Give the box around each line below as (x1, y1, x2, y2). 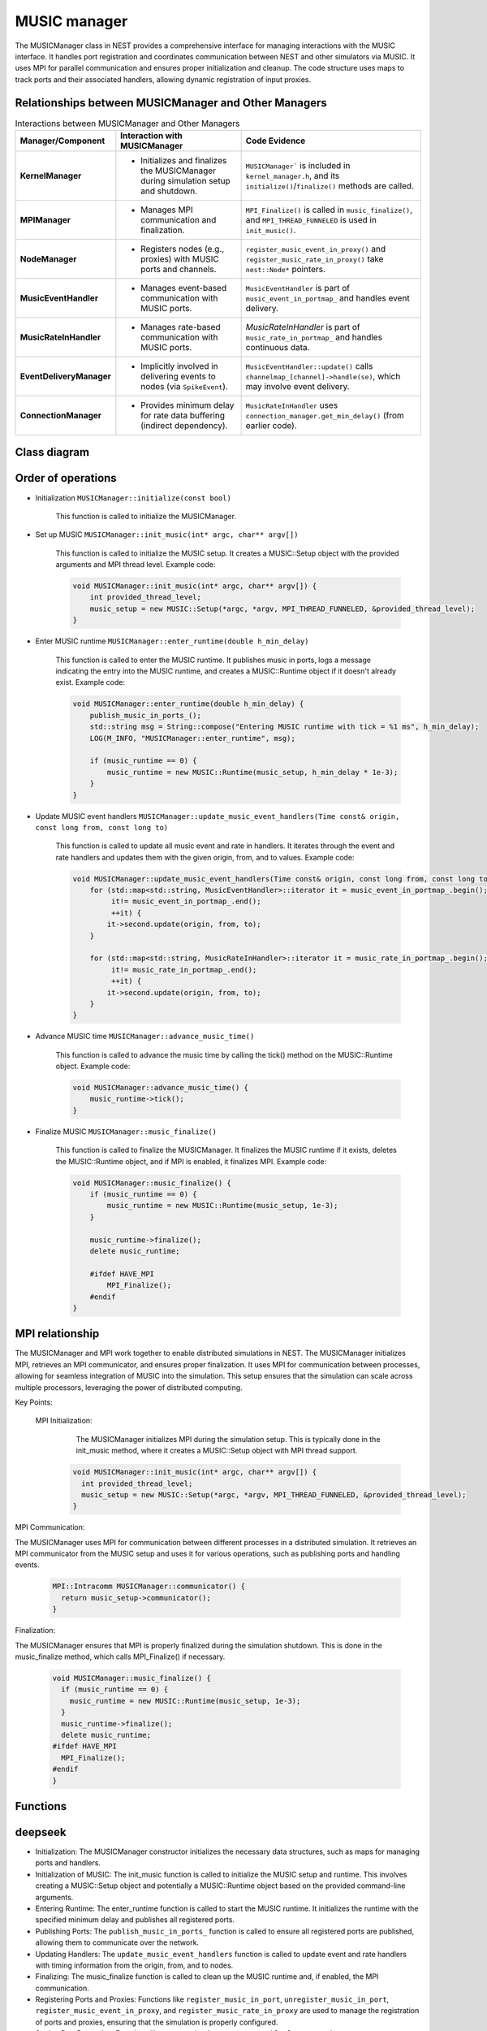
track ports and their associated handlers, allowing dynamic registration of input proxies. (15, 74, 312, 84)
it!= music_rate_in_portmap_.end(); (110, 965, 257, 974)
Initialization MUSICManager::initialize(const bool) (35, 492, 231, 503)
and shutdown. (140, 185, 198, 197)
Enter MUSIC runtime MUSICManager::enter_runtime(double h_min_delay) (35, 636, 309, 646)
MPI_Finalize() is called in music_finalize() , (245, 204, 413, 215)
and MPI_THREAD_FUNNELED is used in (245, 214, 377, 225)
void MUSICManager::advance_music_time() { (72, 1083, 249, 1093)
